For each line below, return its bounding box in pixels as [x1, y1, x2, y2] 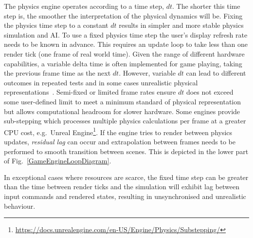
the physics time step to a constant [4, 20, 108, 30]
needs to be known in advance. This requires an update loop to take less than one [4, 39, 248, 49]
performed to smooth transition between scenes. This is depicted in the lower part [4, 146, 249, 156]
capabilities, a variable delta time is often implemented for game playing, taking [4, 58, 242, 68]
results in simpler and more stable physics [119, 20, 244, 30]
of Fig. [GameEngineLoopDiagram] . [4, 156, 111, 166]
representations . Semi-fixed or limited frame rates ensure [4, 87, 176, 97]
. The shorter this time [172, 1, 240, 11]
